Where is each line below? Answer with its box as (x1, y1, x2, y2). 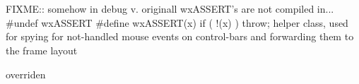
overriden (6, 66, 46, 81)
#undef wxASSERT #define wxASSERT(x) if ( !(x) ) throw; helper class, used (6, 15, 348, 30)
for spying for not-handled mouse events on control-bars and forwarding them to (6, 29, 354, 44)
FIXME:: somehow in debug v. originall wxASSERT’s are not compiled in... (6, 1, 334, 16)
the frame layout (6, 42, 78, 57)
